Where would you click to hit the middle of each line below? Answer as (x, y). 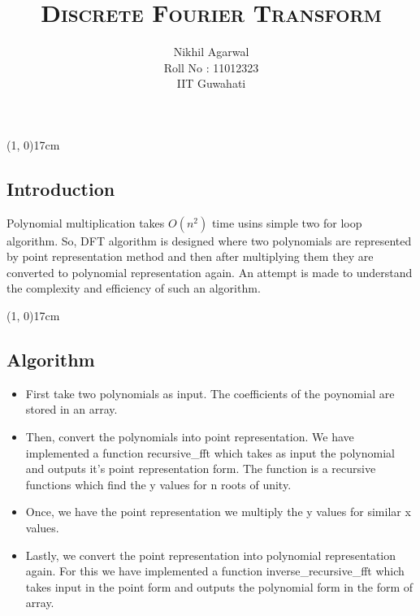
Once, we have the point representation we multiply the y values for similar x (218, 512)
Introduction (61, 188)
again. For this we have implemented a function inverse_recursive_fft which (215, 571)
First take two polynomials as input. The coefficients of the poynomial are (210, 393)
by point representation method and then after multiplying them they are (190, 256)
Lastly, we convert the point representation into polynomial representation (211, 555)
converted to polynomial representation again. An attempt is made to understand (210, 272)
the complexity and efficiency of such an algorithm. (134, 288)
